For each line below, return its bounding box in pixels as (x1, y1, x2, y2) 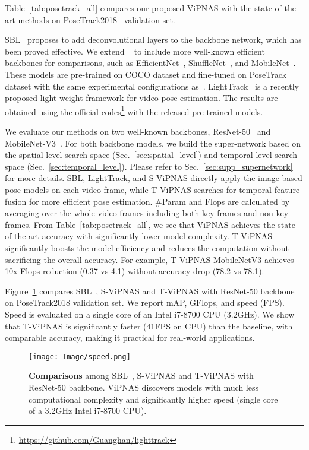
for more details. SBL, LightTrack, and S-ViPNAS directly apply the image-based (5, 172, 302, 184)
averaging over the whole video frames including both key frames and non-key (5, 207, 289, 219)
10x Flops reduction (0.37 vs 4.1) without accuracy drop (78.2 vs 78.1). (5, 265, 264, 277)
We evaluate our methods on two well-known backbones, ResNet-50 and (5, 125, 271, 137)
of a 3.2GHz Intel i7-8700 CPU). (29, 404, 147, 417)
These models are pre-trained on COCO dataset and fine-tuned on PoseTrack (5, 68, 286, 80)
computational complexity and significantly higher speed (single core (29, 392, 278, 405)
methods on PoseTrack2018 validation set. (18, 13, 175, 26)
